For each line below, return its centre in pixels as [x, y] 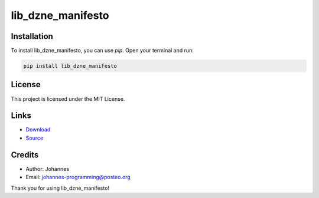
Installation [32, 36]
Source [35, 138]
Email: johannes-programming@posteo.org [78, 177]
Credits [25, 155]
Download [38, 130]
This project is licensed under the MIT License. [68, 99]
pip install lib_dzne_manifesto [70, 66]
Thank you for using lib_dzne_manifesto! [60, 188]
